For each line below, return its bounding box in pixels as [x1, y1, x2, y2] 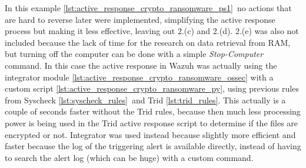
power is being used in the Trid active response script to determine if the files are [5, 116, 298, 129]
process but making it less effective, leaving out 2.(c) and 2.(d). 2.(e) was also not [5, 25, 299, 37]
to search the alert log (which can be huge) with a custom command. [5, 151, 254, 163]
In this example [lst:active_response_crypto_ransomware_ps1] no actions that [5, 2, 292, 14]
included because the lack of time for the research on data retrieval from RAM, [5, 36, 291, 48]
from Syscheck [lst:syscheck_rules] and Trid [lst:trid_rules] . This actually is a [5, 93, 286, 106]
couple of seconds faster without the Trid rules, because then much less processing [5, 105, 301, 117]
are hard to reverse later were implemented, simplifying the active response [5, 13, 275, 25]
